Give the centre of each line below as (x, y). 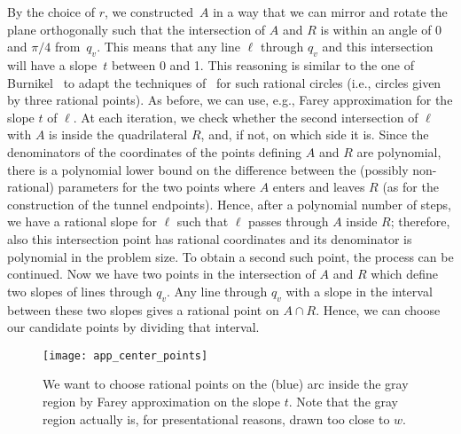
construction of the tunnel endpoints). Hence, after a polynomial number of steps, (229, 204)
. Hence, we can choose (378, 309)
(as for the (410, 187)
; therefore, (420, 221)
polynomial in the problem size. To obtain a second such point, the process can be (230, 256)
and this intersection (378, 47)
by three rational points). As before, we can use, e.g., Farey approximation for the (230, 100)
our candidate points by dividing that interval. (133, 327)
